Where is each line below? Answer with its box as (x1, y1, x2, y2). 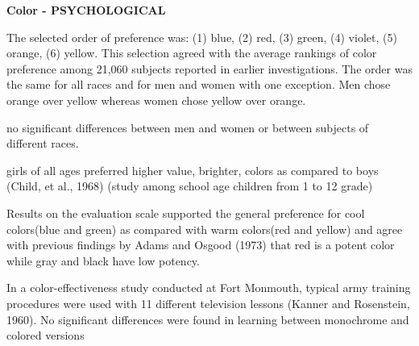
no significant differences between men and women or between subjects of (6, 119, 369, 135)
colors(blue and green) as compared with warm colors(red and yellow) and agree (6, 220, 403, 237)
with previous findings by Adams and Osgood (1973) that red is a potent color (6, 236, 395, 253)
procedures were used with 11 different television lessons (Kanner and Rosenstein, (6, 294, 410, 311)
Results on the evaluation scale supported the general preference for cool (6, 204, 365, 221)
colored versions (6, 327, 85, 344)
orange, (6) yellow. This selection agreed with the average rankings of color (6, 44, 377, 61)
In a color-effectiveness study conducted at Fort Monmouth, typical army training (6, 279, 411, 296)
